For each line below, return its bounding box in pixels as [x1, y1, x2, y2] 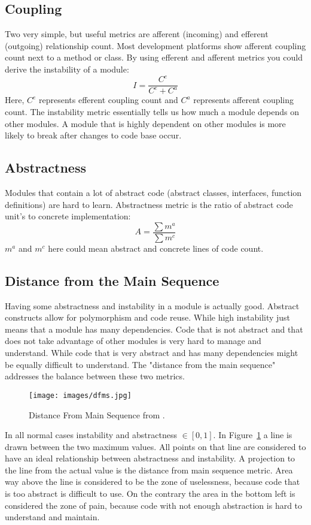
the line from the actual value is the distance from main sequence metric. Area [5, 463, 293, 476]
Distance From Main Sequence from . [29, 408, 165, 421]
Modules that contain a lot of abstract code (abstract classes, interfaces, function [5, 186, 302, 199]
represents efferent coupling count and [39, 93, 178, 106]
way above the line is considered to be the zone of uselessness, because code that [5, 475, 300, 488]
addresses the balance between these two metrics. [5, 370, 185, 382]
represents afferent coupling [193, 93, 294, 106]
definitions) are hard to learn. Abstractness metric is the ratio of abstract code [5, 198, 293, 210]
